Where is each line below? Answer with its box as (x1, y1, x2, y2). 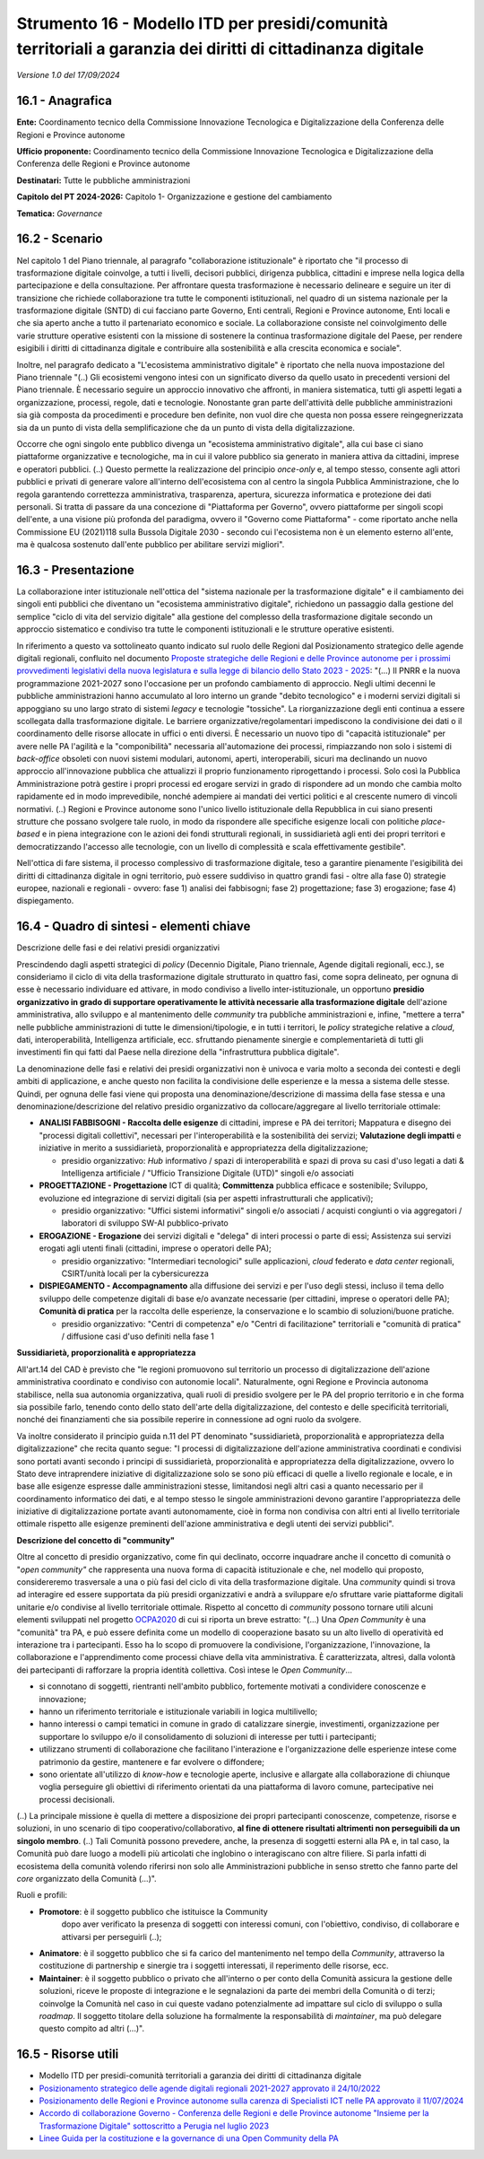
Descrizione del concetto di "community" (16, 1534, 175, 1545)
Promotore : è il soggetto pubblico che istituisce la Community (39, 1906, 268, 1917)
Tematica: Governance (16, 207, 103, 219)
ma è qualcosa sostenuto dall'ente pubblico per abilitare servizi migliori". (16, 539, 285, 550)
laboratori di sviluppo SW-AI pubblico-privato (61, 1218, 229, 1228)
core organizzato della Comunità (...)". (16, 1874, 157, 1884)
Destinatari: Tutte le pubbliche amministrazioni (16, 175, 191, 186)
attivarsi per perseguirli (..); (61, 1931, 162, 1942)
